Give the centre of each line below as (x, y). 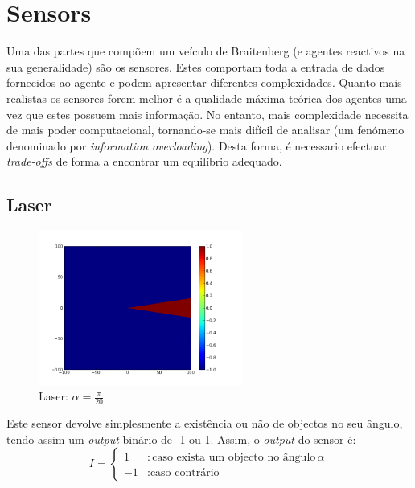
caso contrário (185, 473)
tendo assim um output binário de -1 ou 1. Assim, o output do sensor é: (181, 439)
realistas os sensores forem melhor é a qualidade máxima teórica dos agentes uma (207, 98)
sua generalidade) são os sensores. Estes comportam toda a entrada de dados (196, 66)
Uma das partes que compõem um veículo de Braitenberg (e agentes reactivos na (206, 51)
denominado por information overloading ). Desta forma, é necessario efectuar (197, 145)
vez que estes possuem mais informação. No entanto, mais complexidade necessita (207, 114)
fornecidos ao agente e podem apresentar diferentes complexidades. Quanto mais (204, 82)
